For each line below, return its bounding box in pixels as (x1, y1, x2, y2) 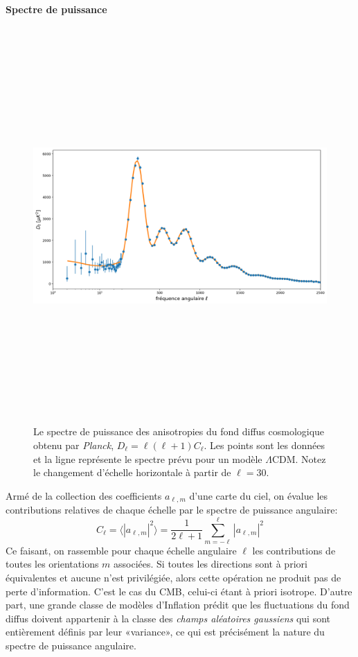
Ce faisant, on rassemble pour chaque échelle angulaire (6, 543, 237, 557)
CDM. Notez (271, 451, 326, 466)
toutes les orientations (6, 557, 99, 571)
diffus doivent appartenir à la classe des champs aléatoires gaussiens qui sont (6, 611, 330, 625)
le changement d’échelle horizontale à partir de (33, 465, 231, 480)
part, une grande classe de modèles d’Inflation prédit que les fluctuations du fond (6, 597, 350, 612)
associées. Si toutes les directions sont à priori (114, 557, 307, 571)
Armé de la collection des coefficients (6, 488, 162, 502)
